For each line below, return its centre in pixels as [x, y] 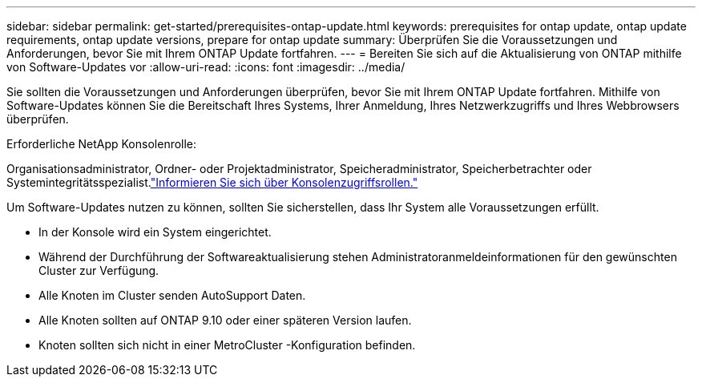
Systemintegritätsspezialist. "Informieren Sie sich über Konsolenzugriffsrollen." [212, 182]
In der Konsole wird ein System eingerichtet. [155, 232]
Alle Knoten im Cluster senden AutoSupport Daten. [172, 295]
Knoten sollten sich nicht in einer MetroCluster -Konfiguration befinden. [227, 345]
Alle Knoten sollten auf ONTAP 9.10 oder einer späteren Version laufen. [225, 320]
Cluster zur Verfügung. [99, 270]
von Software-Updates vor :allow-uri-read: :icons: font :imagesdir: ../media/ [206, 67]
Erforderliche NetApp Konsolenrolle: [102, 144]
